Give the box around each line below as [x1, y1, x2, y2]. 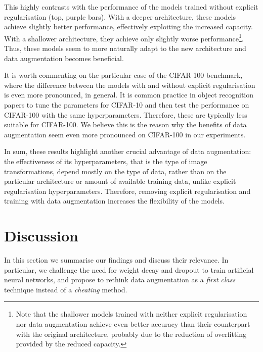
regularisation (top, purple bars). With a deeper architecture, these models [4, 11, 236, 22]
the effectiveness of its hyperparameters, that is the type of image [4, 156, 207, 166]
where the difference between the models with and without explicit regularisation [4, 79, 255, 90]
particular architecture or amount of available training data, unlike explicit [4, 176, 236, 186]
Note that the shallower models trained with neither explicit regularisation [16, 309, 247, 319]
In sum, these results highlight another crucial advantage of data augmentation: [4, 146, 251, 157]
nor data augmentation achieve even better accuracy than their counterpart [16, 319, 250, 329]
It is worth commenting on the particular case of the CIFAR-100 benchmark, [4, 70, 243, 80]
